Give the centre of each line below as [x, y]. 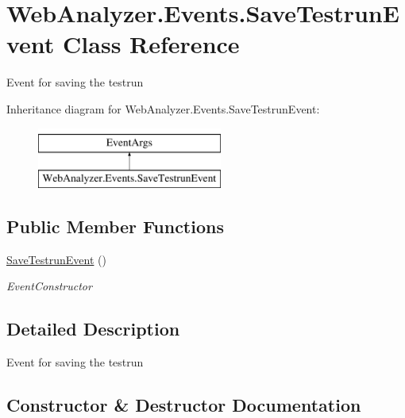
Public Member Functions [115, 226]
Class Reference [151, 44]
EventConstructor [49, 286]
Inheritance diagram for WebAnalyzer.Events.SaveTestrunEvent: [163, 108]
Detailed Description [93, 329]
